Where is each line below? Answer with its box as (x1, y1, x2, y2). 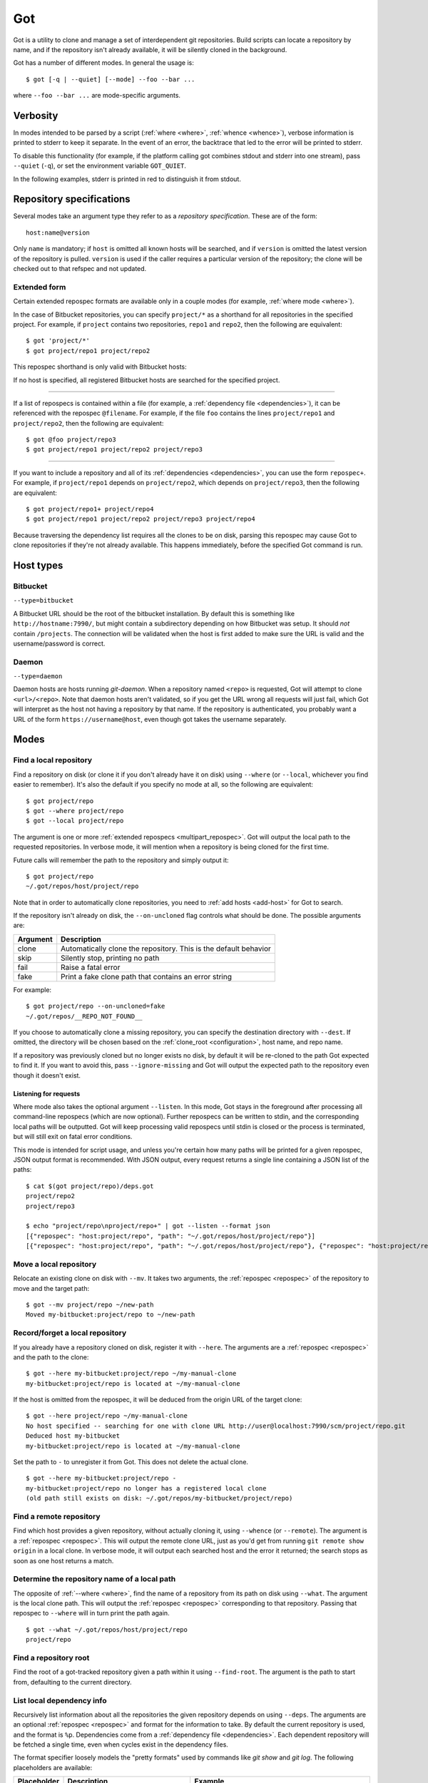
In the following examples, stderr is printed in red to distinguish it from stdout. (13, 175, 242, 183)
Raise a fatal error (61, 962, 121, 972)
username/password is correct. (13, 639, 106, 648)
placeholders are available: (13, 1763, 93, 1772)
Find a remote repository (13, 1511, 101, 1521)
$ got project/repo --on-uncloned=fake (26, 1002, 165, 1011)
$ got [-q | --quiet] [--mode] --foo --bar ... (26, 75, 195, 83)
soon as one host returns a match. (13, 1556, 114, 1565)
